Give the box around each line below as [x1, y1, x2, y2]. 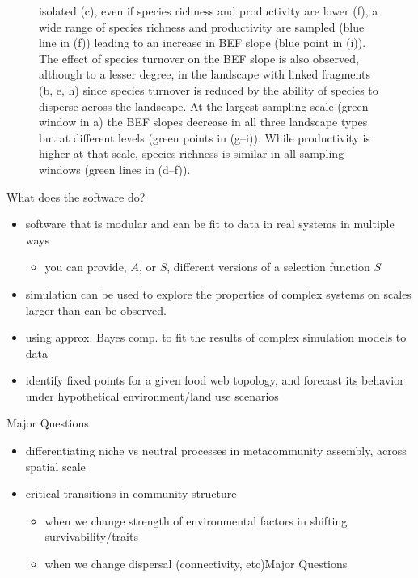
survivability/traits [44, 528, 138, 545]
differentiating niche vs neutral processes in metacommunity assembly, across [25, 442, 407, 459]
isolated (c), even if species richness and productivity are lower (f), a [39, 2, 378, 19]
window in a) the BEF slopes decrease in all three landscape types [39, 113, 368, 130]
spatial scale [25, 457, 86, 474]
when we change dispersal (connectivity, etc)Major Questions [44, 555, 348, 572]
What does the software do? [6, 188, 146, 205]
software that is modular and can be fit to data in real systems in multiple [25, 215, 395, 232]
